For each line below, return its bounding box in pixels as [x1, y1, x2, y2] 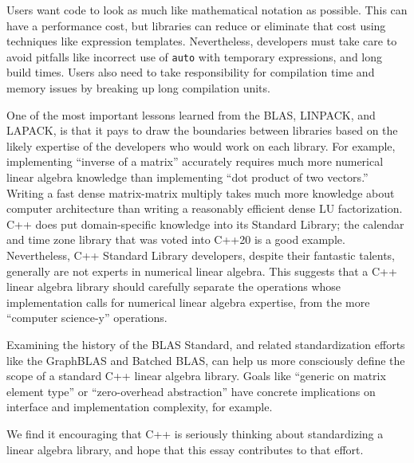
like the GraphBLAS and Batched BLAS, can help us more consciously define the [6, 351, 405, 368]
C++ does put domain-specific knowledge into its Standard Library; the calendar [6, 215, 404, 232]
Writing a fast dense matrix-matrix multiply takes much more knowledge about [6, 184, 395, 201]
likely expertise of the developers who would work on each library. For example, [6, 137, 396, 154]
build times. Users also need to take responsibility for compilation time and [6, 64, 375, 80]
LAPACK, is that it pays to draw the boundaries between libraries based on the [6, 122, 398, 139]
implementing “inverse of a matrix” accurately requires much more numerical [6, 153, 384, 170]
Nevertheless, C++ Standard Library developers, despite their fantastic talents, [6, 246, 396, 263]
